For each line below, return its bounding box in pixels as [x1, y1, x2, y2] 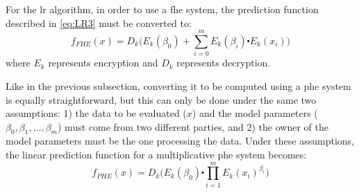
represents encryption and [48, 55, 158, 70]
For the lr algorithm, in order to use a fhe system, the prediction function [6, 2, 319, 16]
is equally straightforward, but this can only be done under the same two [6, 92, 317, 107]
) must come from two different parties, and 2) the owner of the [58, 119, 328, 134]
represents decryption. [176, 55, 271, 70]
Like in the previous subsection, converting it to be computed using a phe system [6, 78, 351, 93]
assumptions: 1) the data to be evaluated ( [6, 106, 187, 120]
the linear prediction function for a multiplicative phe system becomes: [6, 147, 307, 162]
